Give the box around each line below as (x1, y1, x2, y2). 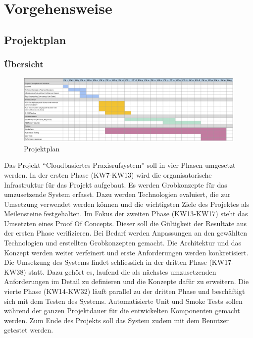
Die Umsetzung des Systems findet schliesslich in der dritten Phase (4, 257, 207, 267)
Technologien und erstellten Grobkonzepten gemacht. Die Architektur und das (4, 238, 241, 248)
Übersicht (4, 58, 44, 70)
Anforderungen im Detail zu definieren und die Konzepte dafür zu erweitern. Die (4, 276, 249, 287)
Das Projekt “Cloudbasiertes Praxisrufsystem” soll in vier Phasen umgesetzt (4, 160, 236, 170)
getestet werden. (4, 325, 53, 335)
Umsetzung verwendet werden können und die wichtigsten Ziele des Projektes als (4, 198, 250, 209)
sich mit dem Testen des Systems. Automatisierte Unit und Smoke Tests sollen (4, 295, 243, 306)
